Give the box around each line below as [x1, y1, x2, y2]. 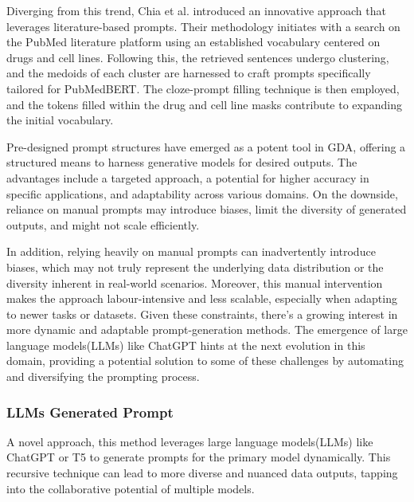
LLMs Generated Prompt [6, 402, 174, 422]
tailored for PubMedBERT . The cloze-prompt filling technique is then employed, [6, 80, 400, 96]
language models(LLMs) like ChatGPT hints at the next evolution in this [6, 336, 365, 353]
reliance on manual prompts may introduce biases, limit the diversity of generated [6, 201, 407, 218]
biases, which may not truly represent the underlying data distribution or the [6, 258, 384, 275]
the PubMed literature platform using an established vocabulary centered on [6, 33, 381, 50]
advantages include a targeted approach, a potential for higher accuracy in [6, 169, 369, 186]
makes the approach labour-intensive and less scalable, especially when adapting [6, 290, 397, 307]
